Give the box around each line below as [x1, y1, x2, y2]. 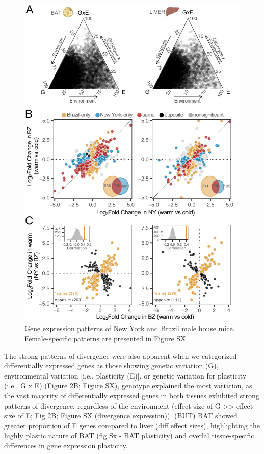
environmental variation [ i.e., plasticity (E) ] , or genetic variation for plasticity [4, 370, 247, 381]
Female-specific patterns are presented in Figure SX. [24, 333, 188, 344]
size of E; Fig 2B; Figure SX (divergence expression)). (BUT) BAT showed [4, 410, 237, 421]
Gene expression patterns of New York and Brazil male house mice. [24, 323, 235, 334]
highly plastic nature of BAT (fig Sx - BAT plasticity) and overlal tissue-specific [4, 430, 254, 441]
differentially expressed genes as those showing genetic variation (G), [4, 360, 219, 371]
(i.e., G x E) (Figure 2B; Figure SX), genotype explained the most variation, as [4, 380, 252, 391]
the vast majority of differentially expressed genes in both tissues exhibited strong [4, 390, 259, 401]
